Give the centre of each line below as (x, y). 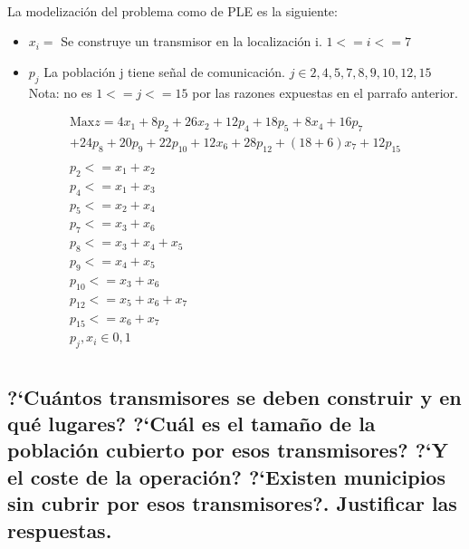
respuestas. (60, 530)
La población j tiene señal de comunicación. (164, 71)
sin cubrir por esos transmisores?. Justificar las (232, 503)
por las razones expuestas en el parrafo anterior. (325, 92)
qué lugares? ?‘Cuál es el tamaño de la (191, 423)
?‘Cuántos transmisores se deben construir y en (234, 396)
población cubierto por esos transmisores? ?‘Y (228, 450)
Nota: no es (60, 92)
